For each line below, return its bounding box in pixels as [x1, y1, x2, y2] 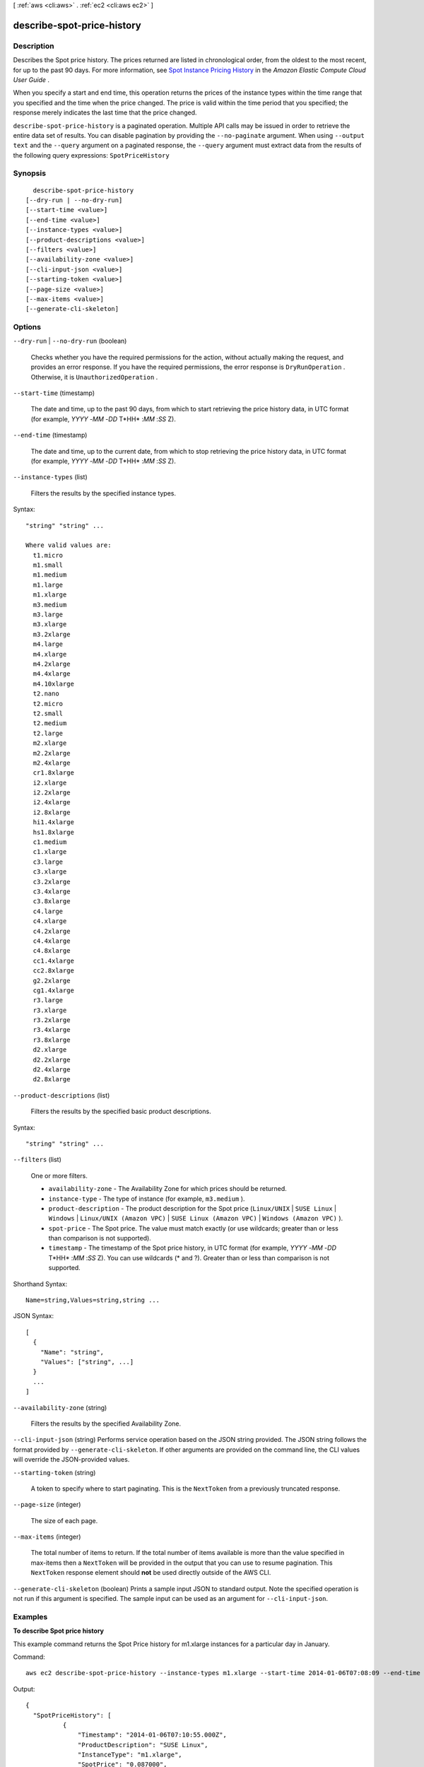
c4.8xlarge [33, 947, 71, 955]
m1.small [33, 561, 64, 569]
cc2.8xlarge [33, 967, 74, 975]
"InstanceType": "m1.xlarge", [78, 1751, 183, 1759]
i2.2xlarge [33, 789, 71, 797]
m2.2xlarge [33, 749, 71, 757]
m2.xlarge [33, 739, 67, 747]
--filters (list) [13, 1156, 61, 1164]
